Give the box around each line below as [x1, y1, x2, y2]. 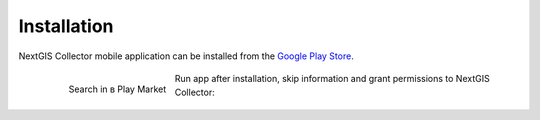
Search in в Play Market [68, 83, 167, 95]
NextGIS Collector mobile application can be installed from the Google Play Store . [18, 50, 354, 62]
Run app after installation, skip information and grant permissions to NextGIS [174, 72, 490, 84]
